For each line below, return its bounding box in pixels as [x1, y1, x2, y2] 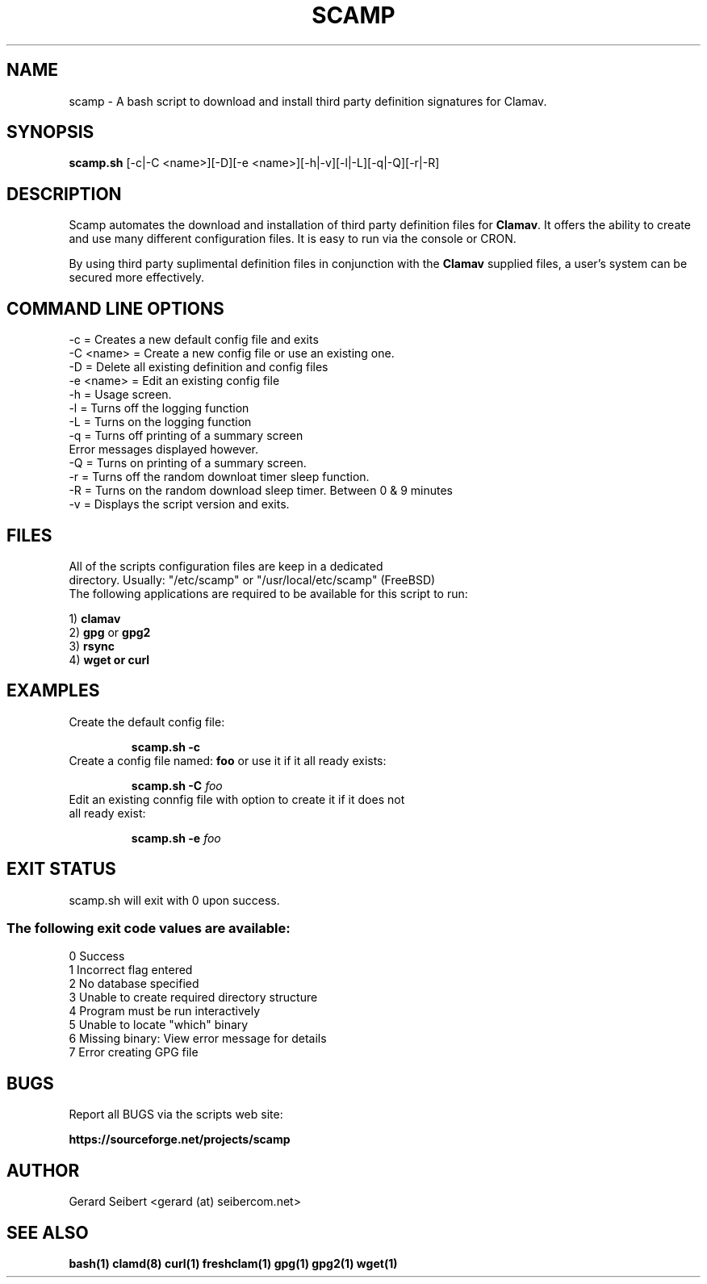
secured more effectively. [69, 270, 204, 285]
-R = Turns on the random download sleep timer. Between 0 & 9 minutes [69, 483, 453, 498]
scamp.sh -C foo [131, 778, 223, 793]
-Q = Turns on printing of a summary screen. [69, 456, 307, 471]
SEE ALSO [6, 1222, 89, 1243]
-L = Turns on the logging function [69, 415, 252, 429]
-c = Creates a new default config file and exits [69, 333, 319, 347]
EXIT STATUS [6, 859, 116, 880]
